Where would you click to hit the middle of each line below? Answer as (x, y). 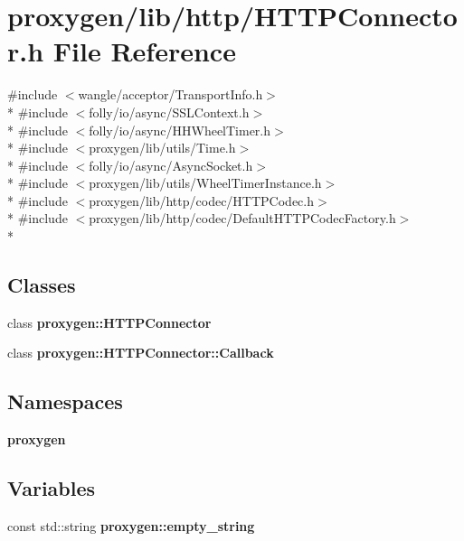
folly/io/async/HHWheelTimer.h (180, 130)
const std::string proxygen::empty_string (131, 526)
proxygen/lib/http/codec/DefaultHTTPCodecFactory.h (242, 218)
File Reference (144, 51)
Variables (52, 488)
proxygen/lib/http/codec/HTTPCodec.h (201, 200)
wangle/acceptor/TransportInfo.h (170, 94)
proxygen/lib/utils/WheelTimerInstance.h (205, 183)
